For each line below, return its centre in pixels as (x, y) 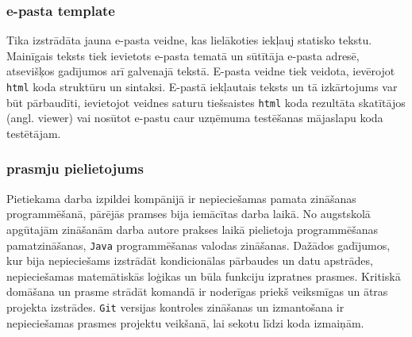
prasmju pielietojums (75, 168)
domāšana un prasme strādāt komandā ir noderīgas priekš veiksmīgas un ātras (197, 291)
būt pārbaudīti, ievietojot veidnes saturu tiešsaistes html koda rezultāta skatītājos (206, 102)
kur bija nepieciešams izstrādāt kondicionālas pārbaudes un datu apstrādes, (190, 260)
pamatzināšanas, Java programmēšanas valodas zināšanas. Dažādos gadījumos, (198, 245)
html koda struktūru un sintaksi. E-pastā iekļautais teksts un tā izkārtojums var (202, 86)
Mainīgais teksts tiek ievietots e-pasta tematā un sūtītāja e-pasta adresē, (183, 55)
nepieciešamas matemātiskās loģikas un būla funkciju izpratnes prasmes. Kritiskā (204, 276)
